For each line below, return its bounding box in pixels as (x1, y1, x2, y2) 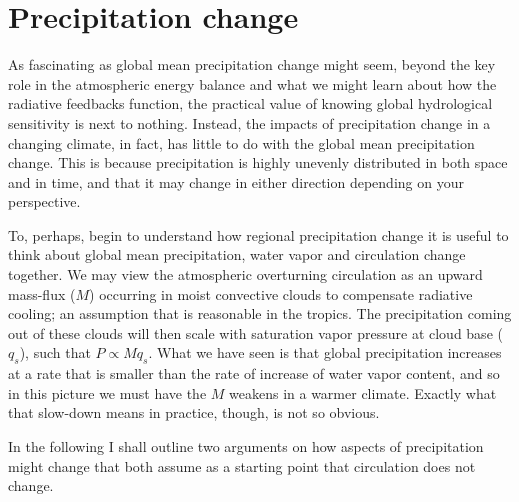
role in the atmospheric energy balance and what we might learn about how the (8, 73, 497, 94)
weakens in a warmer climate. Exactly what (229, 382, 497, 403)
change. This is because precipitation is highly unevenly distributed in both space (8, 152, 508, 173)
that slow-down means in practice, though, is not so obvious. (8, 402, 380, 423)
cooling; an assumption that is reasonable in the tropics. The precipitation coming (8, 303, 512, 324)
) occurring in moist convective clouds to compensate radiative (89, 283, 473, 304)
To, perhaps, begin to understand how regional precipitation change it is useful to (8, 224, 509, 245)
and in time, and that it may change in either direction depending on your (8, 171, 464, 192)
